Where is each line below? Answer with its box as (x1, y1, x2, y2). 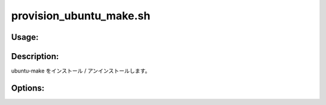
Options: (11, 83, 45, 93)
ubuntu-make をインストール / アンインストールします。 (11, 67, 151, 75)
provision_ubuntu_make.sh (11, 9, 151, 22)
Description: (11, 51, 59, 62)
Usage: (11, 32, 39, 42)
